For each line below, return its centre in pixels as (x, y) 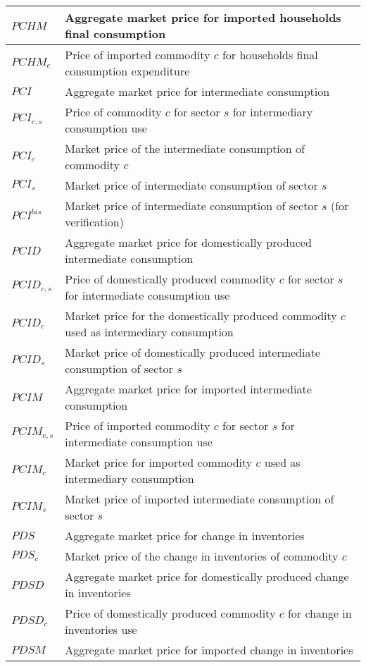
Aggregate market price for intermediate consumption (197, 91)
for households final (270, 55)
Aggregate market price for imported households (203, 17)
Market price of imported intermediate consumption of (200, 499)
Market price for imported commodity (159, 462)
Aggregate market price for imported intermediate (188, 389)
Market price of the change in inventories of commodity (202, 556)
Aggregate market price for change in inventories (185, 536)
